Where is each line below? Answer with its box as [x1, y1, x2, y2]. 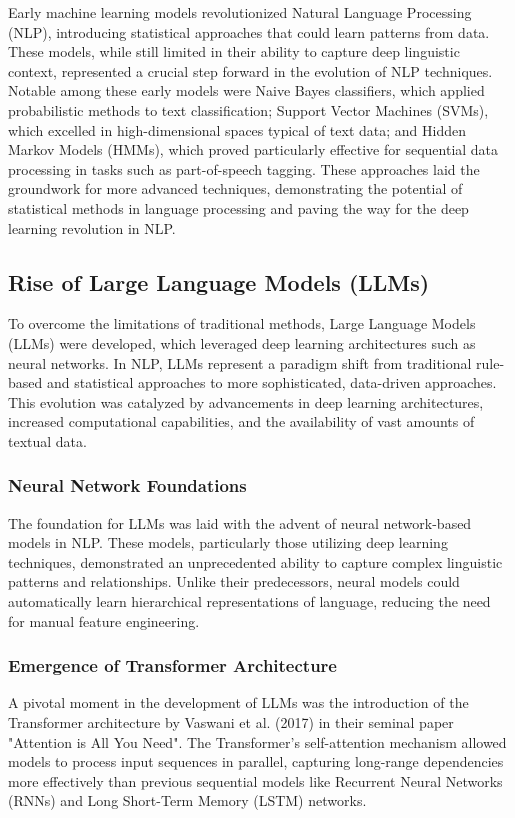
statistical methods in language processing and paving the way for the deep [8, 197, 469, 218]
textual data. [8, 430, 87, 451]
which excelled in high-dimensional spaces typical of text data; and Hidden [8, 119, 466, 140]
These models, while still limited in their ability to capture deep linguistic [8, 41, 460, 62]
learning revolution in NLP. [8, 217, 176, 238]
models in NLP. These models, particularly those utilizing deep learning [8, 532, 448, 553]
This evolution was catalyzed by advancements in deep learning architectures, [8, 391, 484, 412]
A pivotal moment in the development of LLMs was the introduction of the [8, 692, 469, 713]
